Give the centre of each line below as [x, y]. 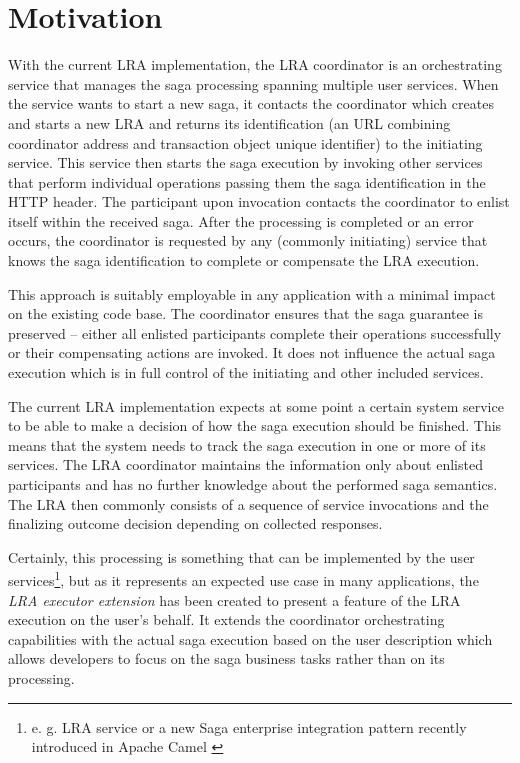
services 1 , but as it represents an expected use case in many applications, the [243, 579]
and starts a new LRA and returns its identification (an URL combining [229, 122]
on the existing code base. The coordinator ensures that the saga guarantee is [246, 313]
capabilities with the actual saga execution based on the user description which [250, 638]
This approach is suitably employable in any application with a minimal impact [252, 293]
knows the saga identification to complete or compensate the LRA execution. [244, 260]
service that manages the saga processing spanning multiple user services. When [253, 83]
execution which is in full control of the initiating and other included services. [246, 372]
